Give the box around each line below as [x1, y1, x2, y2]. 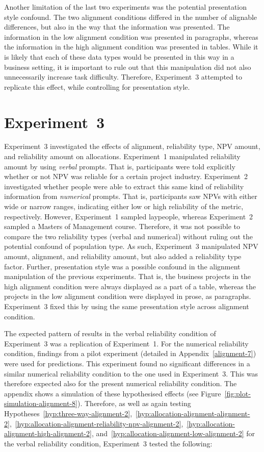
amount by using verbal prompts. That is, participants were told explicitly [4, 161, 235, 171]
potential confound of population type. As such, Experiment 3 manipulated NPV [4, 241, 258, 252]
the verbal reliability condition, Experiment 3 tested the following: [4, 438, 213, 448]
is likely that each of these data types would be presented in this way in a [4, 51, 234, 62]
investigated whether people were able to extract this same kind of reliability [4, 181, 244, 191]
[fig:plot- [224, 388, 251, 398]
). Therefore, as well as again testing [77, 398, 191, 409]
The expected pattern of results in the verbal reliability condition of [4, 328, 216, 339]
